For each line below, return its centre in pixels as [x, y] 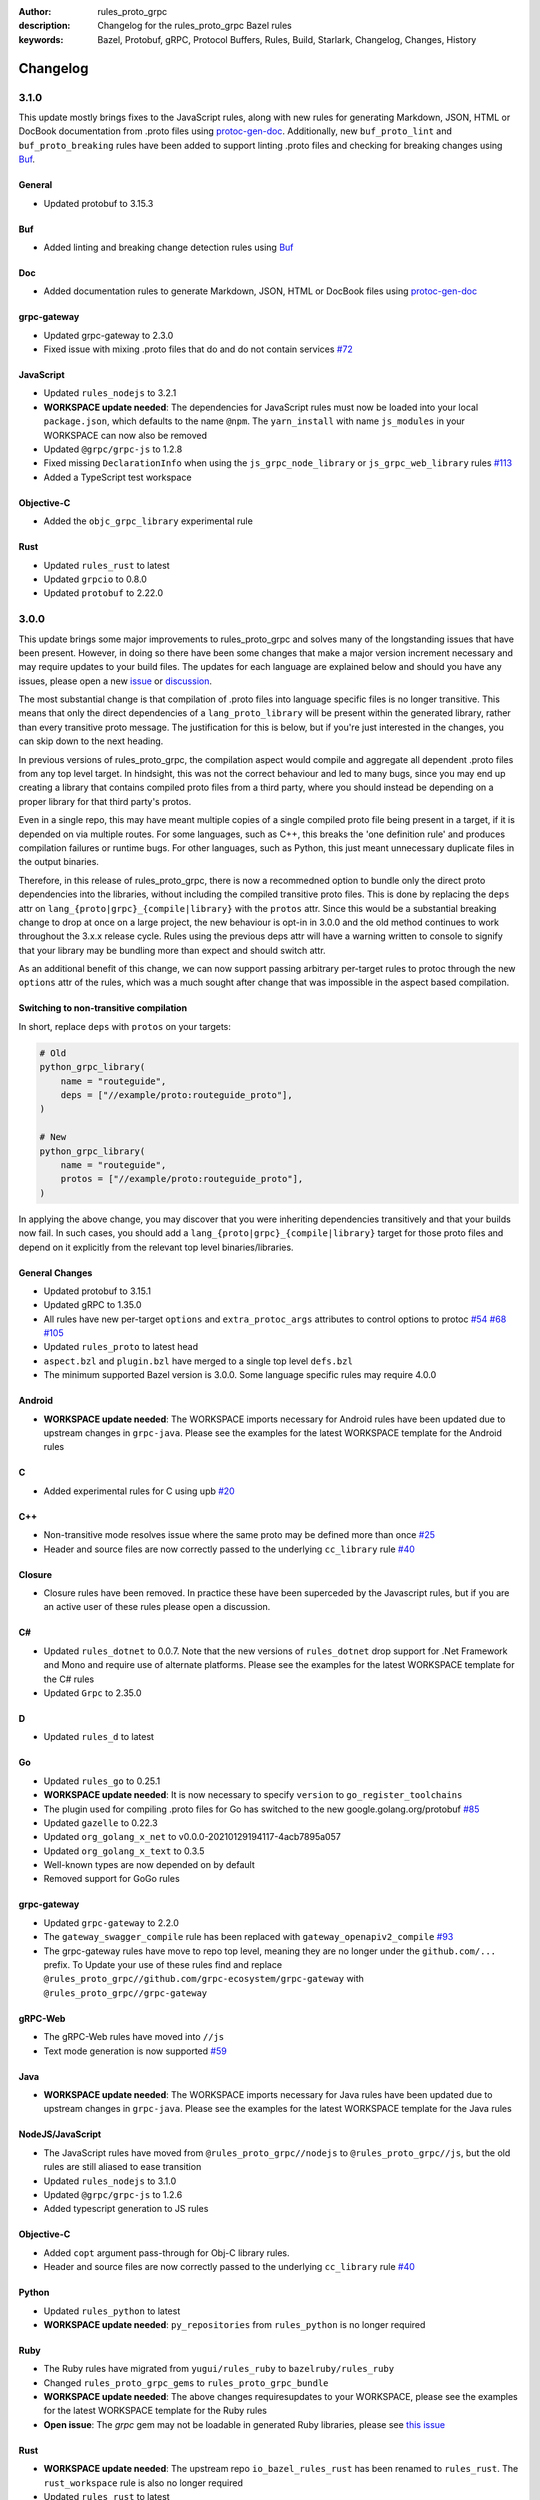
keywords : [41, 39]
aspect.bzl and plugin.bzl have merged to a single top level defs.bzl [198, 1361]
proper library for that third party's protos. [105, 801]
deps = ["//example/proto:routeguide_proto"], [177, 1095]
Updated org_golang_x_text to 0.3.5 [124, 1851]
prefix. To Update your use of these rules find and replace [163, 1965]
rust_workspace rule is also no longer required [143, 2482]
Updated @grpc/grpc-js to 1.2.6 [113, 2194]
